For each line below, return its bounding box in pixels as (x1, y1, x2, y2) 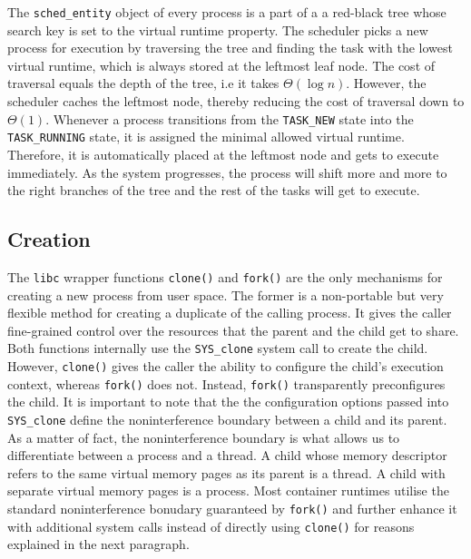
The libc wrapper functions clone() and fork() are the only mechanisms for (7, 267, 443, 286)
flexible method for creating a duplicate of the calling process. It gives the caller (7, 303, 452, 322)
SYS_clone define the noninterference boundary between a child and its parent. (7, 409, 447, 428)
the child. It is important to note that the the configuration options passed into (7, 392, 449, 411)
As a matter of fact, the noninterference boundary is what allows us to (7, 427, 400, 446)
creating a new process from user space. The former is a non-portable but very (7, 285, 444, 304)
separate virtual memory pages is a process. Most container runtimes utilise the (7, 481, 449, 500)
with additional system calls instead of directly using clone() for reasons (7, 516, 415, 535)
